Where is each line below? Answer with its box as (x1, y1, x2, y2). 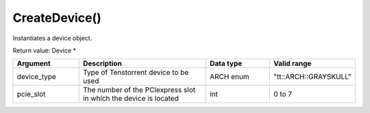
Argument (16, 59, 51, 68)
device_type (16, 72, 56, 82)
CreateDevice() (12, 10, 102, 25)
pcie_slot (16, 89, 46, 99)
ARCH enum (209, 72, 249, 82)
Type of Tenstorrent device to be (82, 68, 189, 78)
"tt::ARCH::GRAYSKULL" (273, 72, 352, 82)
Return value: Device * (12, 46, 77, 54)
